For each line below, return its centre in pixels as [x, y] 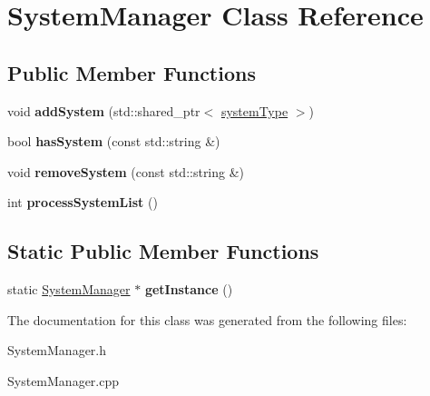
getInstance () [189, 289]
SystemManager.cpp [64, 380]
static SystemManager [69, 289]
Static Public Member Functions [163, 251]
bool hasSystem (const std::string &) [114, 141]
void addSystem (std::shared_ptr [104, 110]
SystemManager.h [57, 350]
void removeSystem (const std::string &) [126, 171]
